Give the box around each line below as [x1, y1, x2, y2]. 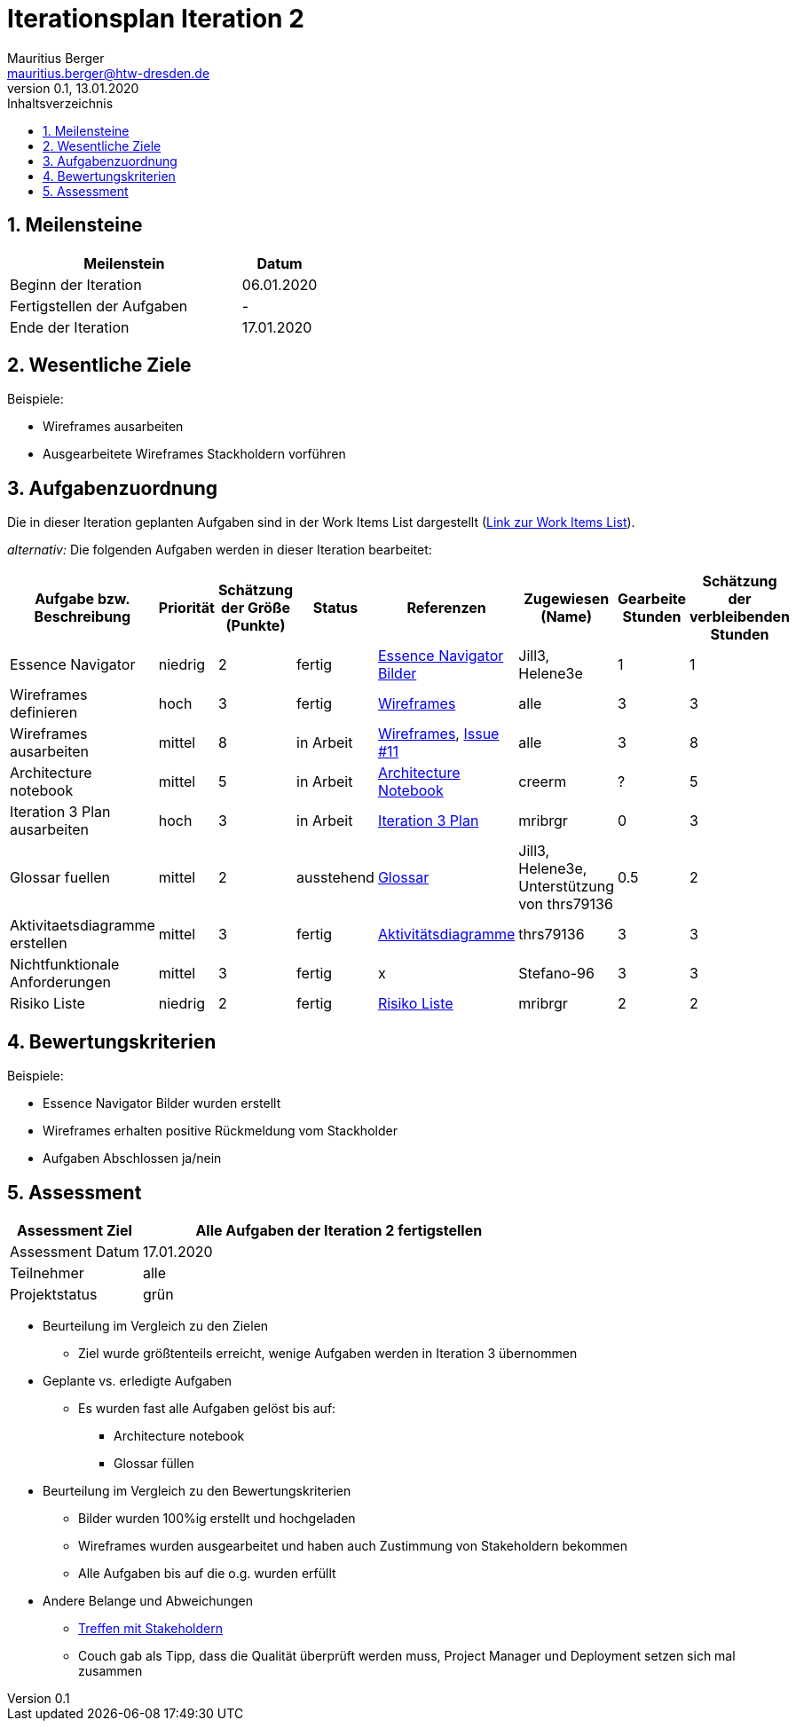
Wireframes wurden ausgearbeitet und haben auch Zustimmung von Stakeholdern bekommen [78, 1537, 627, 1553]
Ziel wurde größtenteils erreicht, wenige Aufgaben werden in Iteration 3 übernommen [78, 1345, 578, 1361]
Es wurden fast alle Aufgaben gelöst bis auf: [78, 1400, 336, 1416]
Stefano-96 [518, 964, 595, 983]
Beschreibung [34, 608, 131, 626]
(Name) [540, 608, 593, 626]
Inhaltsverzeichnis [7, 95, 114, 111]
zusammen [78, 1662, 143, 1678]
